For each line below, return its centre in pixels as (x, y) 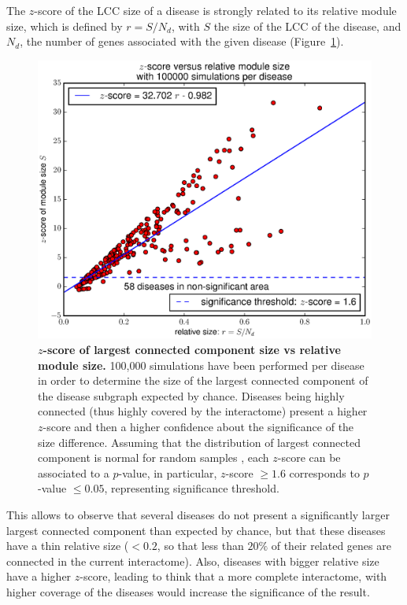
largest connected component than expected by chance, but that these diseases (196, 530)
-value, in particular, (168, 472)
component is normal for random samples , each (154, 457)
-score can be (309, 457)
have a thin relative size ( (68, 546)
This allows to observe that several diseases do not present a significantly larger (198, 514)
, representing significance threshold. (192, 488)
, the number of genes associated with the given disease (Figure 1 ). (182, 41)
